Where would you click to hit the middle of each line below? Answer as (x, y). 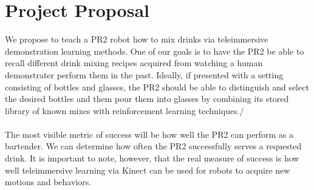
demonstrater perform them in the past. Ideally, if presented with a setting (144, 74)
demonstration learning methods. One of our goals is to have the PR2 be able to (155, 51)
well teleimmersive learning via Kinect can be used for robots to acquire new (148, 170)
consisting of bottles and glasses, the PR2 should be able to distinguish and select (157, 87)
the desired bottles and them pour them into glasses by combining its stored (147, 99)
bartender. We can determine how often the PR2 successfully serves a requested (153, 146)
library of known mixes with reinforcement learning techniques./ (125, 110)
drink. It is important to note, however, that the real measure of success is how (152, 158)
